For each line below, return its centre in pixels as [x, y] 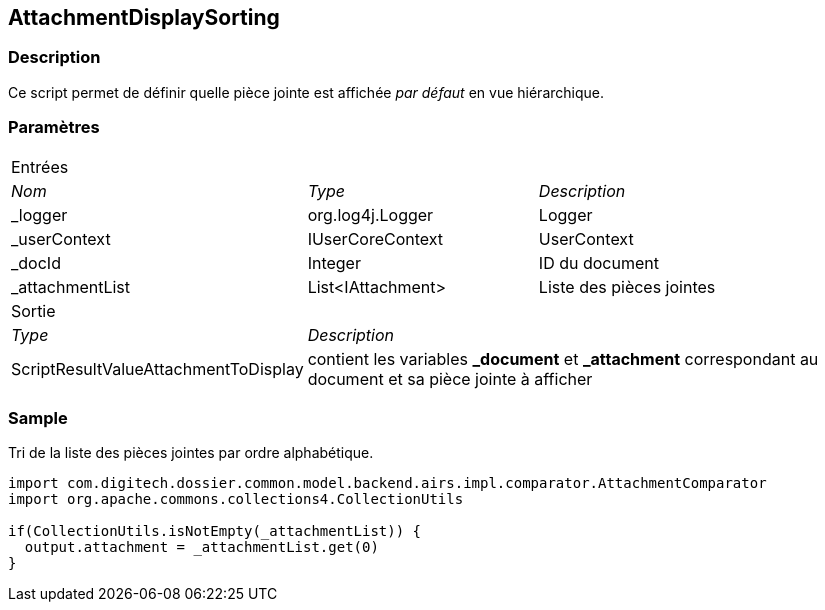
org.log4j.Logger [370, 214]
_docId [36, 262]
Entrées [40, 166]
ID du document [598, 262]
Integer [334, 262]
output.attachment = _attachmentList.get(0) [201, 547]
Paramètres [54, 127]
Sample [38, 417]
